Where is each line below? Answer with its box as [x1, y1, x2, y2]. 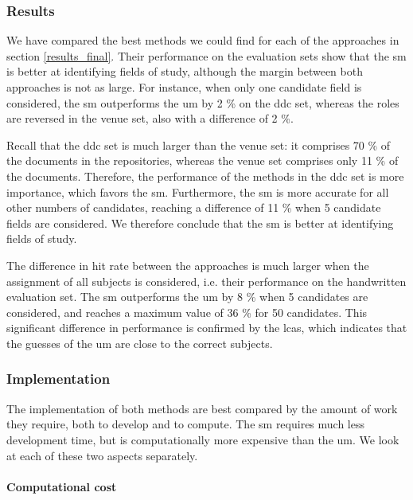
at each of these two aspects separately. [6, 447, 198, 463]
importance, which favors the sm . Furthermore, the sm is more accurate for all [6, 183, 389, 200]
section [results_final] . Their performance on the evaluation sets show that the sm [6, 47, 407, 64]
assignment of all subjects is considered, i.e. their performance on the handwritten [6, 272, 407, 289]
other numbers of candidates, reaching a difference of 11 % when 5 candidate [6, 199, 381, 216]
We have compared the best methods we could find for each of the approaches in [6, 32, 399, 49]
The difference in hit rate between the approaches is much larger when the [6, 256, 369, 273]
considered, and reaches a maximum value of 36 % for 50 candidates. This [6, 303, 368, 320]
